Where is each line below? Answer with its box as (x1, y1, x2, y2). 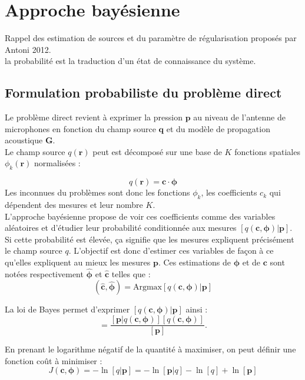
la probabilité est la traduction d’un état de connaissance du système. (5, 55, 256, 67)
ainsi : (185, 303, 208, 315)
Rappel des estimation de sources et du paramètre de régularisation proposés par (5, 32, 297, 44)
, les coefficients (201, 186, 257, 199)
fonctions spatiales (234, 145, 300, 157)
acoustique (5, 134, 43, 146)
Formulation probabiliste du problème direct (5, 83, 282, 102)
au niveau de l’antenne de (193, 111, 286, 123)
